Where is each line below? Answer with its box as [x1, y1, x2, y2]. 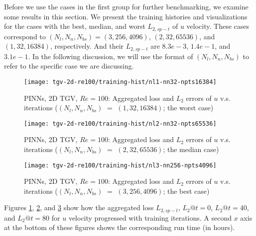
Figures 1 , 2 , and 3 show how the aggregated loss [4, 202, 154, 213]
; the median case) [163, 144, 219, 154]
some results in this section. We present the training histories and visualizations [4, 11, 248, 21]
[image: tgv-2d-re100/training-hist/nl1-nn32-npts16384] [24, 78, 217, 85]
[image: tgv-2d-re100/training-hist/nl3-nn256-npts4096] [24, 161, 217, 169]
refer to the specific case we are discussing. [4, 61, 134, 71]
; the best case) [163, 185, 210, 196]
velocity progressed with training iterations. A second [68, 212, 232, 223]
